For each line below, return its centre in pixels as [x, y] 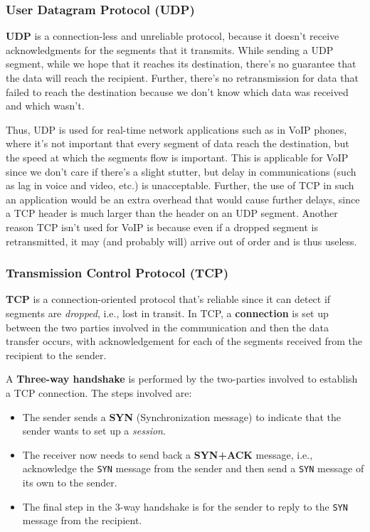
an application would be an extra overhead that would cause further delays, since [183, 199]
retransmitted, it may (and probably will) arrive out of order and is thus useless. [181, 241]
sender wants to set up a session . [94, 431]
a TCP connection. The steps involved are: [99, 392]
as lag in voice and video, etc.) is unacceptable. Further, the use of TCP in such [180, 185]
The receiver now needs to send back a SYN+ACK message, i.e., [168, 454]
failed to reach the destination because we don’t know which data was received [177, 91]
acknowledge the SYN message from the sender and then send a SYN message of [193, 468]
